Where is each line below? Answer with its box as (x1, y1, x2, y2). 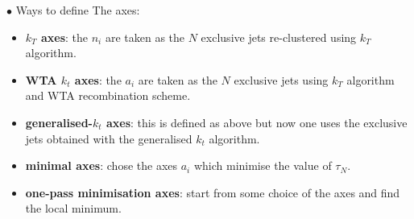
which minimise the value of (193, 157, 332, 174)
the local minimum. (25, 200, 122, 217)
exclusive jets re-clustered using (201, 28, 357, 45)
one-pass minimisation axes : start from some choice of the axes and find (25, 184, 400, 200)
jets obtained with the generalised (25, 130, 193, 147)
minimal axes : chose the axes (25, 157, 178, 174)
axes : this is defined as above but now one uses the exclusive (106, 114, 408, 130)
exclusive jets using (234, 71, 329, 88)
